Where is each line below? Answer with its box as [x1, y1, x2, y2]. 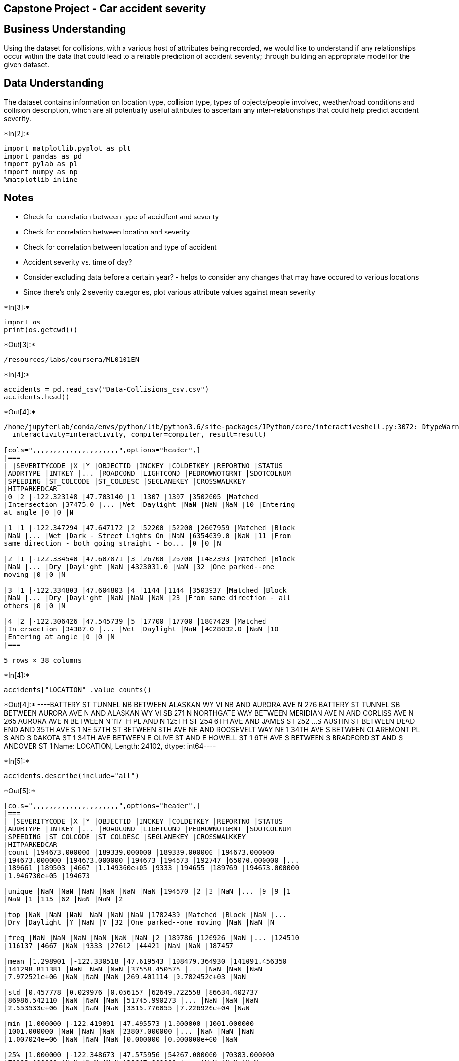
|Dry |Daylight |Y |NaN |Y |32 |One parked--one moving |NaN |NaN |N [4, 918, 275, 926]
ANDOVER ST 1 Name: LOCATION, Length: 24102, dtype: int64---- [4, 741, 216, 750]
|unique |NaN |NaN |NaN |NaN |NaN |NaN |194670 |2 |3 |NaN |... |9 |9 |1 [4, 887, 291, 895]
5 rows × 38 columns [4, 656, 82, 664]
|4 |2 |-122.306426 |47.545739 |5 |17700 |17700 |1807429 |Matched [4, 617, 266, 625]
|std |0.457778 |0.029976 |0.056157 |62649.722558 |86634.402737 [4, 988, 258, 996]
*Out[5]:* [4, 786, 35, 795]
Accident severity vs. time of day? [23, 257, 132, 266]
